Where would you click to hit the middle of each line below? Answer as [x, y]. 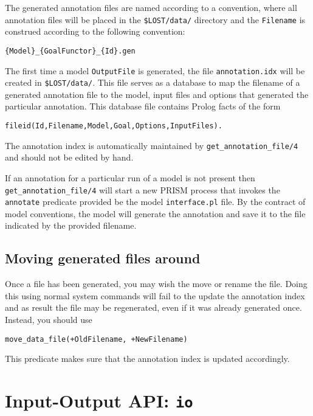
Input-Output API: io [99, 400]
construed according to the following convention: [95, 31]
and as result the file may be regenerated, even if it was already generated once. [153, 307]
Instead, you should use [49, 319]
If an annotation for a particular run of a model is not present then [130, 177]
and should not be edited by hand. [69, 157]
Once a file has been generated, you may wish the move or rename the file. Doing [156, 284]
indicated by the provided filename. [71, 225]
